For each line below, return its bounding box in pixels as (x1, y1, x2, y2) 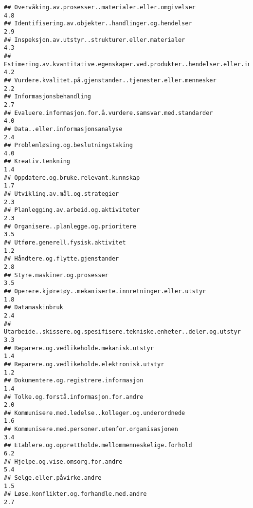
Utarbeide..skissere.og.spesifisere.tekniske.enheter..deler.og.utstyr (4, 328, 241, 336)
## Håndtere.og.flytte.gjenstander (4, 255, 119, 263)
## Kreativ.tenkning (4, 158, 71, 165)
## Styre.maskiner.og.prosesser (4, 271, 108, 279)
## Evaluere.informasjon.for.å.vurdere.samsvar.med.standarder (4, 109, 213, 116)
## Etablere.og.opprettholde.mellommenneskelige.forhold (4, 442, 192, 449)
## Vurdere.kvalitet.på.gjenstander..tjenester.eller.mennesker (4, 76, 217, 84)
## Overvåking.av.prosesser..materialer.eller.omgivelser (4, 4, 196, 11)
